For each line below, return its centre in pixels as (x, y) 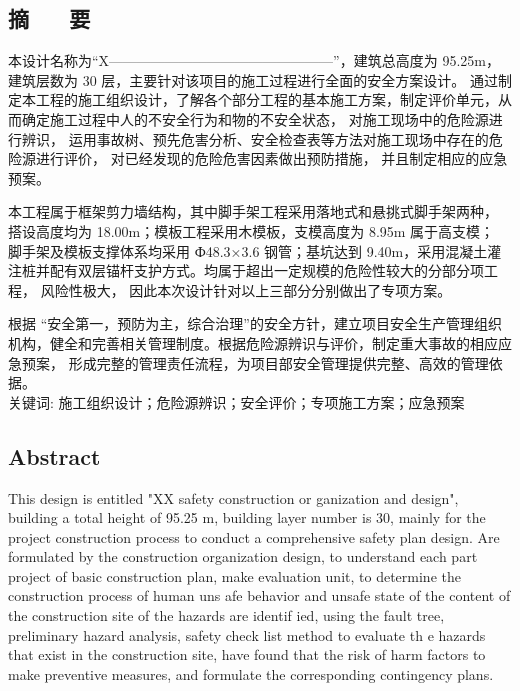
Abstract (54, 455)
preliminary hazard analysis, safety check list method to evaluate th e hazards (247, 634)
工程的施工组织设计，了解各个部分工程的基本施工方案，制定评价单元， (266, 99)
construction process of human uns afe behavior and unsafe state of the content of (259, 595)
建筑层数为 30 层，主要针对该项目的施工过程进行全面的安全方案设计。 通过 (253, 79)
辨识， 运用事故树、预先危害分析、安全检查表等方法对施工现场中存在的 (255, 138)
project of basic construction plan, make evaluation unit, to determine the (234, 575)
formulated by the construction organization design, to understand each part (243, 556)
